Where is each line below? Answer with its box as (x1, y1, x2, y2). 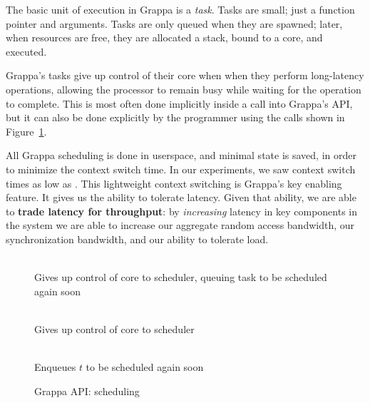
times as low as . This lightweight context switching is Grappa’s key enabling (6, 175, 342, 190)
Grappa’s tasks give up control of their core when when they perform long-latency (6, 68, 364, 83)
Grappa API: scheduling (34, 383, 140, 398)
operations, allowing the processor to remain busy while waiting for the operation (6, 81, 361, 96)
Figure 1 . (6, 123, 47, 138)
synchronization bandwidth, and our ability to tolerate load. (6, 231, 269, 246)
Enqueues (34, 359, 76, 374)
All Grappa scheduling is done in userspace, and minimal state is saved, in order (6, 148, 356, 163)
